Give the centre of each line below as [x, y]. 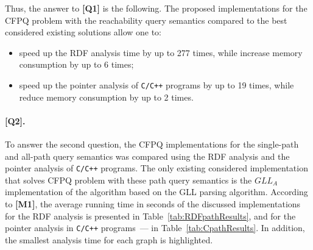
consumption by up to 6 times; [76, 64]
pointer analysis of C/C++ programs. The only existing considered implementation [156, 168]
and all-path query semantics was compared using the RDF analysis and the [147, 156]
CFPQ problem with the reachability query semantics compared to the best [146, 20]
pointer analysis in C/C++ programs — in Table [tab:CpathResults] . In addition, [155, 228]
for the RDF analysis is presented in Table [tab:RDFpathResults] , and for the [150, 216]
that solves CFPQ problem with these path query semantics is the [128, 180]
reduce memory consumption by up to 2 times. [106, 97]
